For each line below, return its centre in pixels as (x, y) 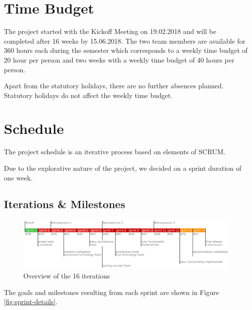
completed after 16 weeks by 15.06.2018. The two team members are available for (125, 41)
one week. (18, 177)
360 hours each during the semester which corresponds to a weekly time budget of (126, 50)
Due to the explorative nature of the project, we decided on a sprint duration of (123, 168)
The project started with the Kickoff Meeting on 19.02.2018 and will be (110, 31)
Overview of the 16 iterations (67, 276)
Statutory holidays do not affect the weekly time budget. (88, 95)
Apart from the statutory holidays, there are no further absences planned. (114, 86)
